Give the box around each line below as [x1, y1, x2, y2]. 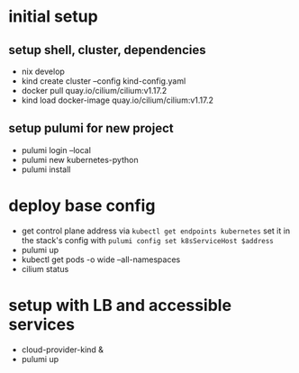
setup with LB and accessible [8, 295, 231, 315]
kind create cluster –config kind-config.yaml [21, 76, 186, 86]
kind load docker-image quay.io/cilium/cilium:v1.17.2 [21, 95, 213, 105]
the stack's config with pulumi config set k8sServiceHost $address [21, 234, 274, 245]
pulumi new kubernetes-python [21, 154, 139, 165]
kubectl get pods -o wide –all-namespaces [21, 254, 181, 265]
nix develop [21, 66, 65, 77]
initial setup [8, 6, 98, 27]
